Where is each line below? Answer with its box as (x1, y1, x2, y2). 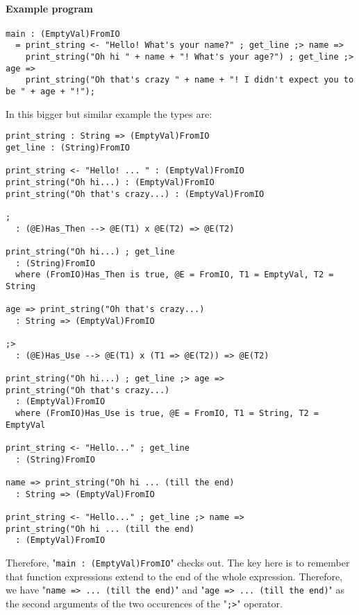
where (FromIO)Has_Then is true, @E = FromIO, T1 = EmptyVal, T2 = (15, 270, 334, 280)
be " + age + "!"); (6, 87, 95, 97)
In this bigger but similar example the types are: (6, 106, 212, 121)
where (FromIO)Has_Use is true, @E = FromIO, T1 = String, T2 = (15, 408, 319, 419)
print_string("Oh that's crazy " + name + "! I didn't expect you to (25, 75, 354, 85)
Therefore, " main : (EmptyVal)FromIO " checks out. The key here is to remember (6, 555, 350, 569)
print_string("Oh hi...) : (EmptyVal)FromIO (6, 177, 215, 187)
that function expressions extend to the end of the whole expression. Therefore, (6, 569, 343, 583)
